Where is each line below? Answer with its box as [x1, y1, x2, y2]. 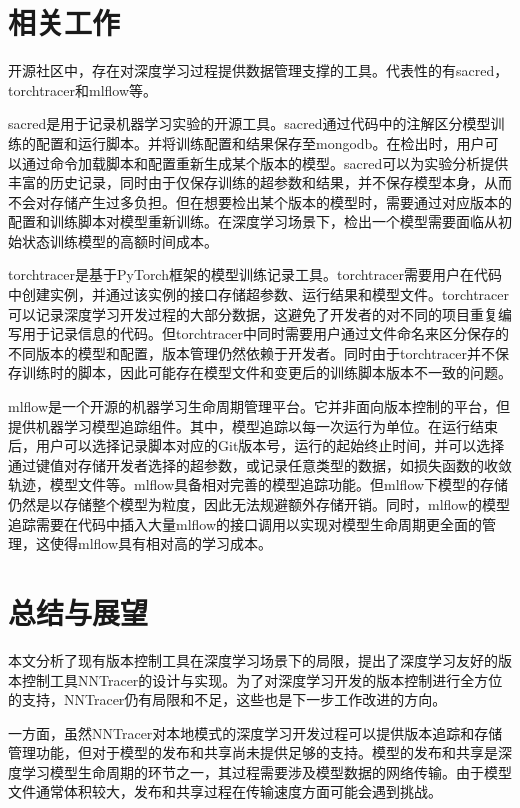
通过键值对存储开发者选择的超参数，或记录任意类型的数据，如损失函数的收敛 [8, 454, 512, 475]
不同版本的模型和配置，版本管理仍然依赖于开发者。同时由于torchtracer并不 [8, 342, 496, 363]
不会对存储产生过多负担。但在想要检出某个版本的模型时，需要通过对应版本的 [8, 191, 512, 212]
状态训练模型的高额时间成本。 [21, 230, 218, 251]
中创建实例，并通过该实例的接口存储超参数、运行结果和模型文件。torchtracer [8, 284, 510, 305]
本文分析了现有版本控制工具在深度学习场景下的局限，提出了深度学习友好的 [8, 649, 498, 670]
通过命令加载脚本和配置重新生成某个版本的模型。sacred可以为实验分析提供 [21, 152, 509, 173]
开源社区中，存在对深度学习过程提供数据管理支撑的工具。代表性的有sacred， [8, 60, 509, 81]
